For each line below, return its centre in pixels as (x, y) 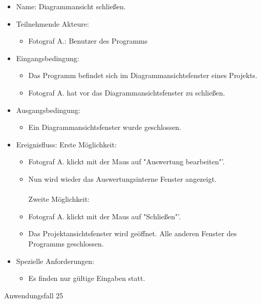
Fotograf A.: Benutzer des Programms (88, 41)
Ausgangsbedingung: (48, 110)
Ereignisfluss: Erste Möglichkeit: (66, 144)
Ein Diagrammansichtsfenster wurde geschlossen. (105, 127)
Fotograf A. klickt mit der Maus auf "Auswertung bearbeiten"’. (126, 161)
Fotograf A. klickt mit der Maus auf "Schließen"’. (105, 216)
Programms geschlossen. (66, 243)
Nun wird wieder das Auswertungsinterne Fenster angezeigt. (123, 178)
